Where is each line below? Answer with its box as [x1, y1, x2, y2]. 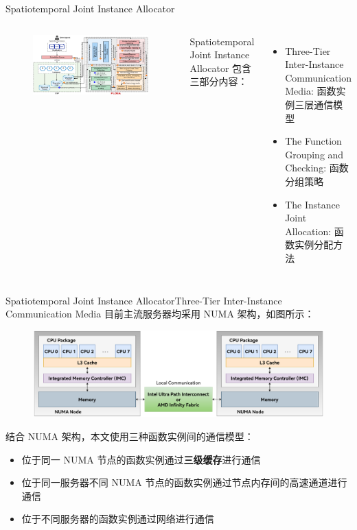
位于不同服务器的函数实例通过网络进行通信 [21, 511, 214, 526]
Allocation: [285, 224, 332, 238]
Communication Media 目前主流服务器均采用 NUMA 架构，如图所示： [5, 306, 314, 321]
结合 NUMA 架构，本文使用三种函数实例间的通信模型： [5, 429, 254, 443]
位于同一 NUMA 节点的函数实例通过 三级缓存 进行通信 [21, 452, 261, 466]
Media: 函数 [285, 84, 336, 98]
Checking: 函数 [285, 160, 349, 175]
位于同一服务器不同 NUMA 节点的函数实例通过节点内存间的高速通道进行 [21, 475, 347, 490]
